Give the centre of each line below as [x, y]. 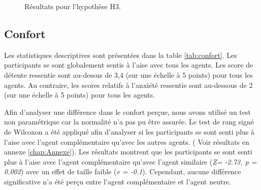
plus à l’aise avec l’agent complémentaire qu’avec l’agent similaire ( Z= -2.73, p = [130, 161]
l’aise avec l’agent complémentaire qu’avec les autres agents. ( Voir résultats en [127, 141]
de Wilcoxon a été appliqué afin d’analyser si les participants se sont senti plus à [129, 131]
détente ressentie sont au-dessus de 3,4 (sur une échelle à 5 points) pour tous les [128, 74]
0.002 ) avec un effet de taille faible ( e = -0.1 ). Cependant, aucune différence [123, 171]
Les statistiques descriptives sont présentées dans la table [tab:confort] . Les [121, 55]
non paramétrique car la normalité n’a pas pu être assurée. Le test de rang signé [129, 122]
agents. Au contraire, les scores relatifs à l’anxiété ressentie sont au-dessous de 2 [128, 85]
